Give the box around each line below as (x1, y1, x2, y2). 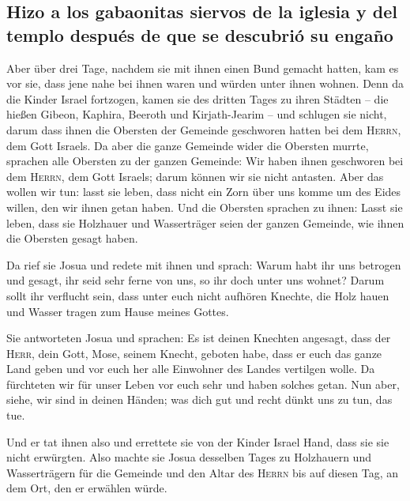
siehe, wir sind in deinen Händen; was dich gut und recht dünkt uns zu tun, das (6, 391, 393, 408)
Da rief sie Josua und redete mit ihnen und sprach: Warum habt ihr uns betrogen (6, 256, 401, 273)
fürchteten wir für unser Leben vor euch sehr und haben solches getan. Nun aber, (6, 375, 400, 392)
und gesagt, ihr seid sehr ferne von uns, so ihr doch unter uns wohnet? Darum (6, 272, 385, 288)
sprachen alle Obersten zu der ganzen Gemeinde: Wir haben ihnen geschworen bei (6, 153, 404, 169)
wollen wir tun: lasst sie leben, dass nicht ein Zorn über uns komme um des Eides (6, 183, 401, 200)
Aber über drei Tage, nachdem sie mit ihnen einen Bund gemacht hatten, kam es (6, 59, 399, 76)
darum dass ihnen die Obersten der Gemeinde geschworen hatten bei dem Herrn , (6, 121, 401, 137)
